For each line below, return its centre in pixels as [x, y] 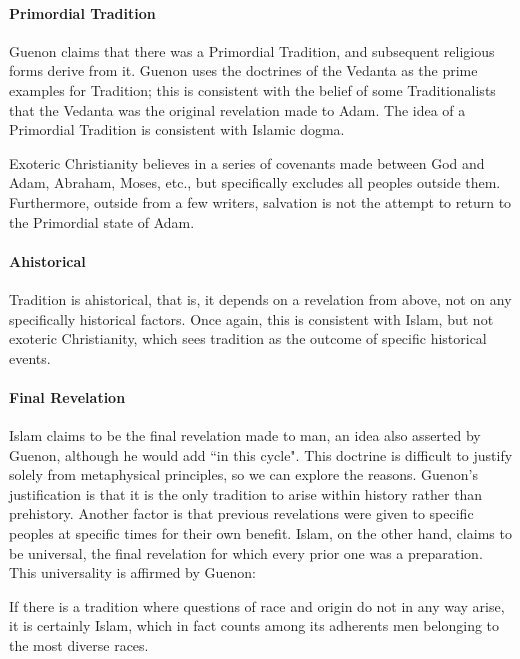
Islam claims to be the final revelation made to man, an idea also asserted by [245, 435]
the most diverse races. [79, 645]
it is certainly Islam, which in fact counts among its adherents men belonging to [254, 625]
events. [30, 357]
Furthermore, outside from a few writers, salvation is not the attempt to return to [260, 201]
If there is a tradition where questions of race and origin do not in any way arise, [257, 605]
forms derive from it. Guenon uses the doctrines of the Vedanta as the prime [243, 70]
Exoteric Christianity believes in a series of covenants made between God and [247, 162]
